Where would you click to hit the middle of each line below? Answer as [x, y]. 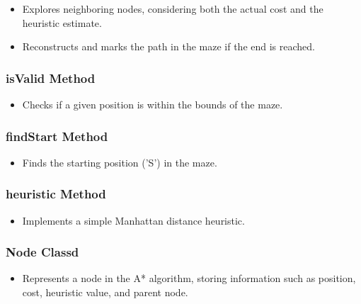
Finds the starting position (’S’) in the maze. [120, 162]
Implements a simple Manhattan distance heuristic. [133, 220]
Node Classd [42, 252]
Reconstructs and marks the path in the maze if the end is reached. [168, 46]
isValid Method [51, 78]
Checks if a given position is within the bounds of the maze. [153, 104]
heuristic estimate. [62, 22]
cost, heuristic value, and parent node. [105, 292]
